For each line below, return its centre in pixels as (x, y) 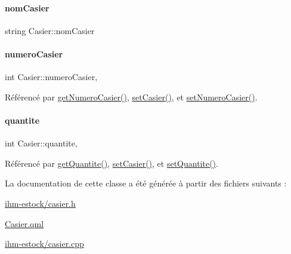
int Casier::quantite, (41, 143)
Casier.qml (24, 223)
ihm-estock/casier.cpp (44, 244)
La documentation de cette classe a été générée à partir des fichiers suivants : (146, 183)
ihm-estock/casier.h (40, 203)
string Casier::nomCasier (50, 30)
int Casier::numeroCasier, (51, 77)
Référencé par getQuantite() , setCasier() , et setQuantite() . (112, 163)
